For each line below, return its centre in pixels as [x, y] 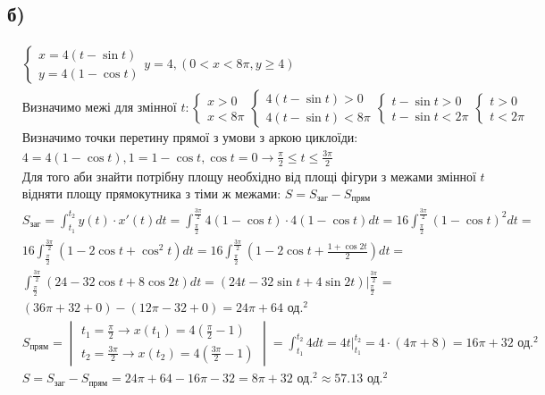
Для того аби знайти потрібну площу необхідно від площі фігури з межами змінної [249, 177]
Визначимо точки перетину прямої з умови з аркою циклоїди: [190, 139]
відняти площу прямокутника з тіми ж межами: [151, 194]
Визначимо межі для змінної [99, 109]
